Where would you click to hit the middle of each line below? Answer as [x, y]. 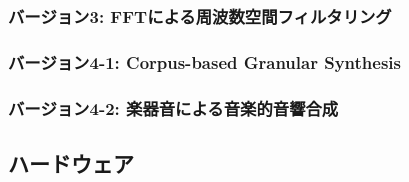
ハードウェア [71, 162]
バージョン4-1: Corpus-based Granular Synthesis [204, 61]
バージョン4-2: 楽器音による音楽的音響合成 [173, 107]
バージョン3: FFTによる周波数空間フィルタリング [200, 15]
